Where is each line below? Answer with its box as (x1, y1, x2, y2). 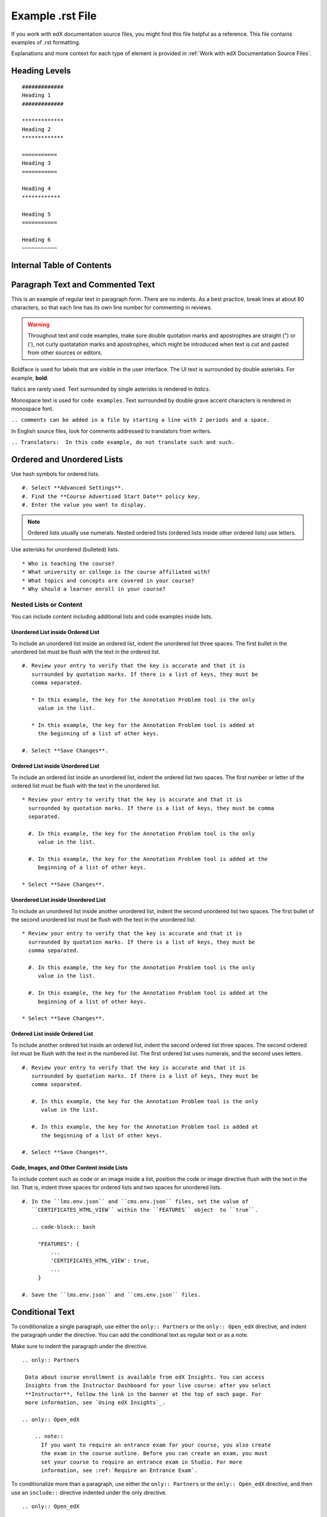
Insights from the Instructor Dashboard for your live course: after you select (25, 1382, 271, 1389)
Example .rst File (11, 9, 97, 22)
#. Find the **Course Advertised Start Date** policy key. (22, 493, 201, 500)
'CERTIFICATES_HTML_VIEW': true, (50, 1257, 150, 1265)
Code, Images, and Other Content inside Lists (11, 1164, 128, 1171)
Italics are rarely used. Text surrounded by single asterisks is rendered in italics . (11, 385, 211, 393)
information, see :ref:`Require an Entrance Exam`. (41, 1467, 198, 1474)
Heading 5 (22, 211, 51, 218)
